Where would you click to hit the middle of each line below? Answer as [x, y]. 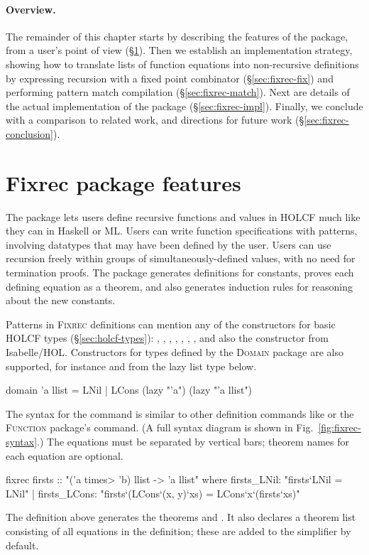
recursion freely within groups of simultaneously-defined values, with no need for [181, 258]
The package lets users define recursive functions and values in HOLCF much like [183, 216]
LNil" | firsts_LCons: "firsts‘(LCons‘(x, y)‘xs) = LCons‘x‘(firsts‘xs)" [153, 493]
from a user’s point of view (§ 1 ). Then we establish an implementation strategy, [179, 50]
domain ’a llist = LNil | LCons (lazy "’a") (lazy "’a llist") [129, 390]
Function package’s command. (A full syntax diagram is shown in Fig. [160, 427]
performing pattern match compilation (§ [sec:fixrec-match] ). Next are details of [178, 92]
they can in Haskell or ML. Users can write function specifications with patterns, [182, 231]
